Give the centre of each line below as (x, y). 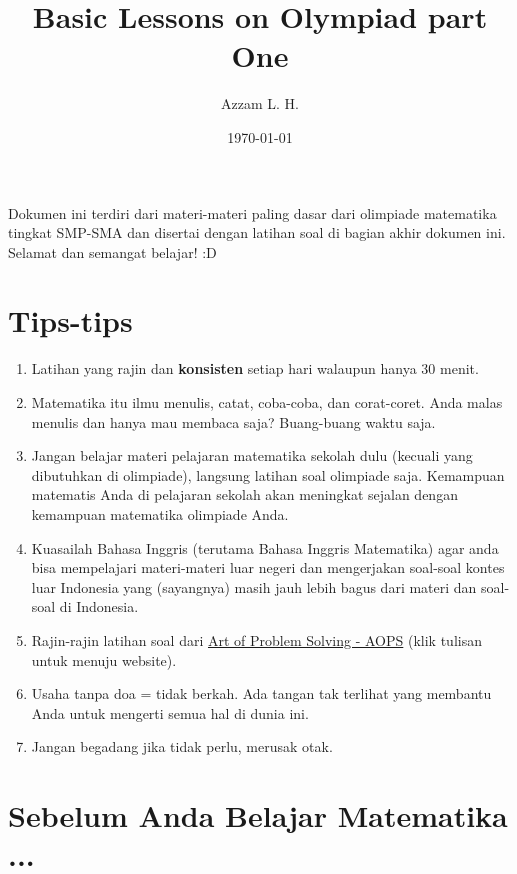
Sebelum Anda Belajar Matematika (258, 815)
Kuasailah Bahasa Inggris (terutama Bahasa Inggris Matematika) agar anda (265, 547)
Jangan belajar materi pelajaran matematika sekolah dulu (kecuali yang (252, 455)
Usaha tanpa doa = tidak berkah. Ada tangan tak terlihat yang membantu (261, 693)
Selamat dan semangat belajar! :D (112, 251)
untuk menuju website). (104, 659)
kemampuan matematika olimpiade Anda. (160, 513)
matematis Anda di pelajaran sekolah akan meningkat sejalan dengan (244, 494)
